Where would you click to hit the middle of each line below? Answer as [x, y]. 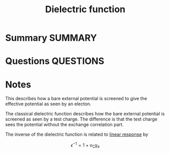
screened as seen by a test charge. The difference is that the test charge [81, 119]
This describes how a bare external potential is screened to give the [76, 99]
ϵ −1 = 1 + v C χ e [85, 145]
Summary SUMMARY [51, 38]
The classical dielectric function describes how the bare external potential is [85, 114]
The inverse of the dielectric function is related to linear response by [77, 134]
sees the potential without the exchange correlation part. [64, 125]
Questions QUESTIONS [55, 61]
